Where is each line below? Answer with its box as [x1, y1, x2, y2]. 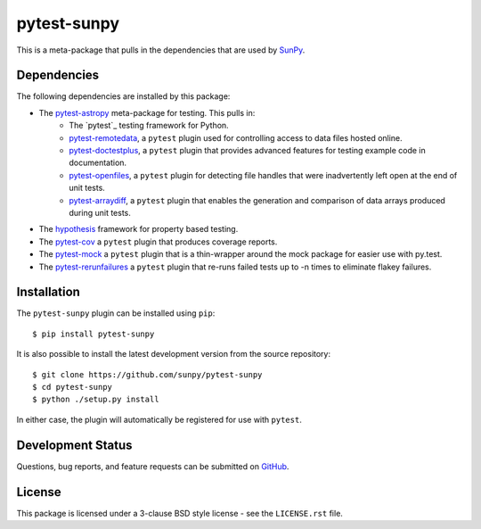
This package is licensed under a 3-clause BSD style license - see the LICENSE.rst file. [16, 508, 343, 518]
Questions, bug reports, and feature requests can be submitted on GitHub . [16, 460, 289, 472]
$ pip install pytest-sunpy [32, 328, 155, 339]
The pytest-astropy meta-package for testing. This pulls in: [38, 107, 256, 118]
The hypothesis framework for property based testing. [38, 224, 239, 235]
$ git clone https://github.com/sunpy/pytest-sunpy [32, 369, 263, 379]
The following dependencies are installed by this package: [16, 91, 231, 102]
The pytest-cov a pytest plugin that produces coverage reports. [38, 236, 278, 247]
